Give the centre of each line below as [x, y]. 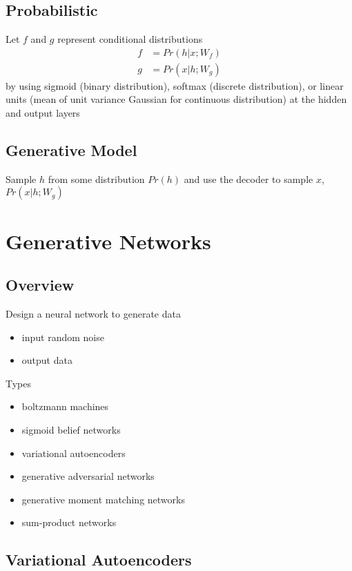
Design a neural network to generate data [93, 314]
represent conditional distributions [130, 39]
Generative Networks [108, 241]
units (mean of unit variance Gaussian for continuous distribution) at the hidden [176, 99]
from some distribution [96, 178]
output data [47, 360]
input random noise [63, 337]
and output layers [43, 113]
